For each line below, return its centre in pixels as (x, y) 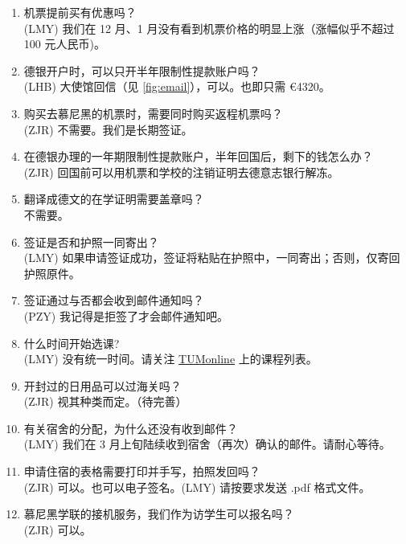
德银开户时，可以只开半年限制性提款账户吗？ (142, 70)
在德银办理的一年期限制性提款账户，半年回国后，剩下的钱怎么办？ (198, 156)
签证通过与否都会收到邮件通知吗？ (114, 300)
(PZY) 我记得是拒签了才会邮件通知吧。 (126, 315)
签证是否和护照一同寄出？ (91, 241)
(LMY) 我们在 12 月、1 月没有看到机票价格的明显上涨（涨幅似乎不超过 (209, 28)
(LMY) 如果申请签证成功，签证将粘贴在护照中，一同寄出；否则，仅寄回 (212, 258)
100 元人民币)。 (64, 44)
